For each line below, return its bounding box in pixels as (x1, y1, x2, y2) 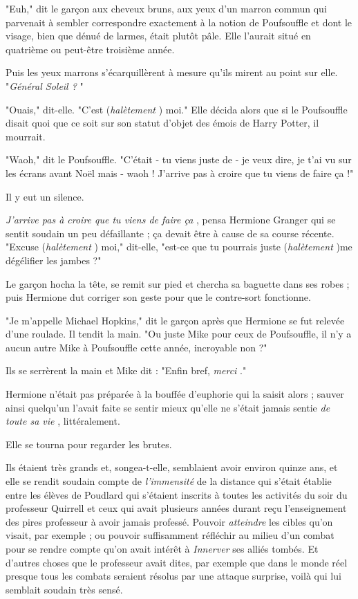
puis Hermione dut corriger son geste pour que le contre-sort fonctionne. (6, 290, 311, 304)
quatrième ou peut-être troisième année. (6, 42, 175, 56)
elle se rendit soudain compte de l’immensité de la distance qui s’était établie (6, 474, 332, 488)
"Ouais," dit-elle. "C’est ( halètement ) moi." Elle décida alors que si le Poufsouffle (6, 102, 348, 116)
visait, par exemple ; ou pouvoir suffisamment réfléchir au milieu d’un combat (6, 528, 335, 542)
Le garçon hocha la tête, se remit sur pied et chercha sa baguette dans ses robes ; (6, 276, 350, 291)
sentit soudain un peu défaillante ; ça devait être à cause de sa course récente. (6, 225, 335, 240)
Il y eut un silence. (6, 189, 84, 203)
